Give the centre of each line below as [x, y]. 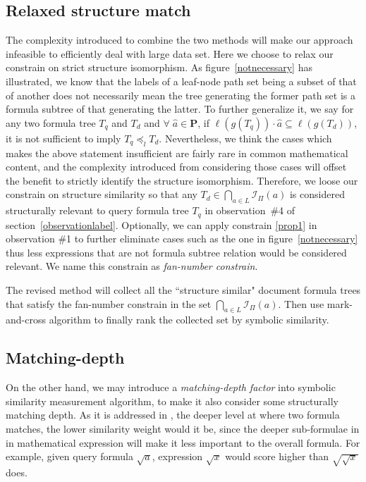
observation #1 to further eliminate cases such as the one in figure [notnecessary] [182, 239]
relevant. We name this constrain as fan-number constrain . [132, 266]
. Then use [301, 303]
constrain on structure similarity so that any [102, 194]
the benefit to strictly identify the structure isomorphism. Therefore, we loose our [182, 180]
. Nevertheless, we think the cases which [245, 138]
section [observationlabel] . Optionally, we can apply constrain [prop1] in [161, 224]
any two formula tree [51, 122]
